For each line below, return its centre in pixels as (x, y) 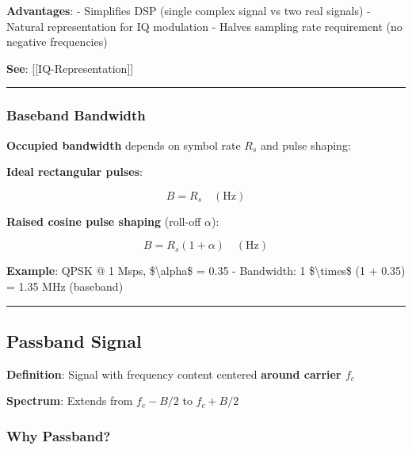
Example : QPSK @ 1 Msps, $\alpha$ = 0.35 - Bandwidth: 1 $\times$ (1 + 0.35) (206, 271)
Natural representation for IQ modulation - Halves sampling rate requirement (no (204, 26)
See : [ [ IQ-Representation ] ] (70, 68)
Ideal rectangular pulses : (74, 172)
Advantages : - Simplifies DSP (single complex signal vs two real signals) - (189, 10)
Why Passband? (59, 435)
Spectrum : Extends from (70, 400)
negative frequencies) (57, 42)
